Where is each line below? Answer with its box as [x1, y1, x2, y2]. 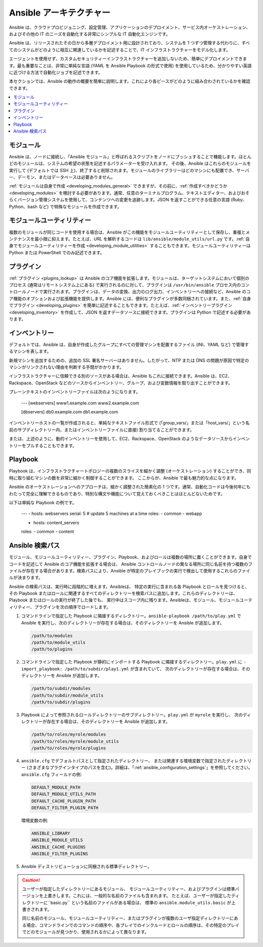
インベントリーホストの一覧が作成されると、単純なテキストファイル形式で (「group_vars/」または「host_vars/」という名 [9, 420, 250, 426]
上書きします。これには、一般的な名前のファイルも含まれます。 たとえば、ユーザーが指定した [43, 893, 231, 899]
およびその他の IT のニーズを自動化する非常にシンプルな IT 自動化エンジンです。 [9, 31, 170, 37]
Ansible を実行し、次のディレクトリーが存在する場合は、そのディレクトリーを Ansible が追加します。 [21, 620, 225, 625]
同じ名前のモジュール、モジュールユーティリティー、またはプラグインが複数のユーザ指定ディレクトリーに [22, 915, 234, 921]
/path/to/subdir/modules [31, 686, 91, 691]
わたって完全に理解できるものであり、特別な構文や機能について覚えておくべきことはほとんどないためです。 [9, 491, 225, 496]
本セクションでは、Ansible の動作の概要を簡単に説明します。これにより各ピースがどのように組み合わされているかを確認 [9, 78, 250, 84]
